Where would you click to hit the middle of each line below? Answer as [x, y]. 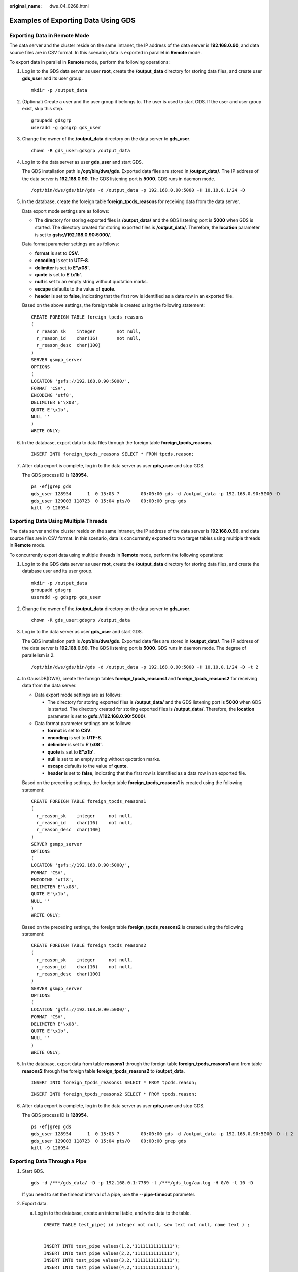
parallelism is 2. [39, 655]
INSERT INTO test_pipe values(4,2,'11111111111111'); [112, 1267]
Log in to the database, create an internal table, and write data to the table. [113, 1213]
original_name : [26, 6]
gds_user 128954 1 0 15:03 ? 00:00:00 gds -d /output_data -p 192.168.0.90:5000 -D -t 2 [162, 1134]
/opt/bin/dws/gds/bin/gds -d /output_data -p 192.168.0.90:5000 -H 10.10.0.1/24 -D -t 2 [145, 667]
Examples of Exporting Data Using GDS [72, 20]
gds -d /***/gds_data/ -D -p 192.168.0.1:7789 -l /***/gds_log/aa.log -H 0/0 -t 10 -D [142, 1183]
